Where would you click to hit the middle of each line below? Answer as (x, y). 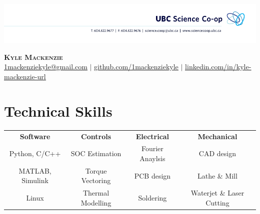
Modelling (96, 202)
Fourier (152, 148)
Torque (96, 170)
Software (35, 136)
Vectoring (96, 180)
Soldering (152, 198)
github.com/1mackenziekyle (136, 67)
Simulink (35, 180)
